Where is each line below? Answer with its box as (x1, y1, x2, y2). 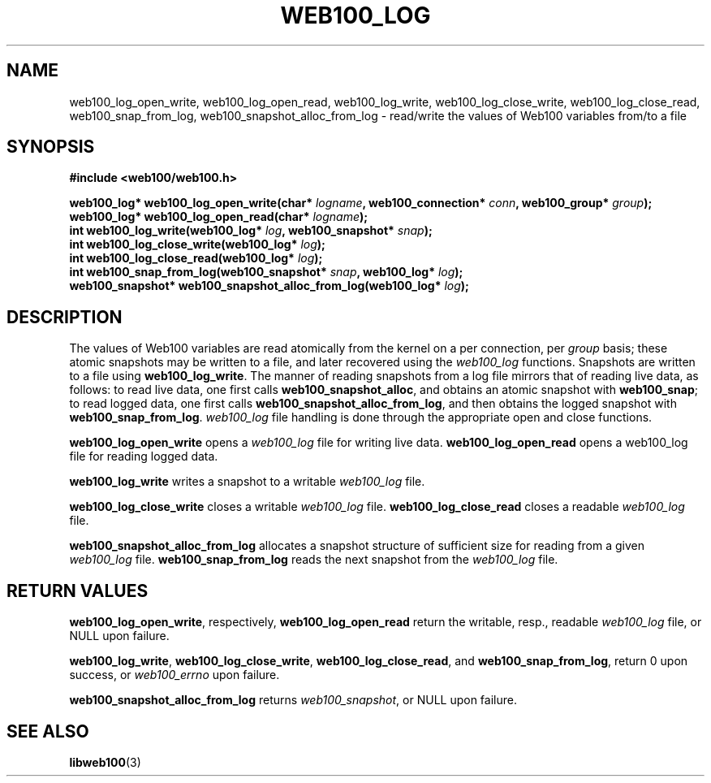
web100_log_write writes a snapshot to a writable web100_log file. (69, 474, 425, 489)
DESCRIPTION (6, 306, 123, 327)
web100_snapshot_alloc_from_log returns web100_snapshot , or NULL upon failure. (69, 693, 517, 707)
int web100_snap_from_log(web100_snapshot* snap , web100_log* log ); (69, 265, 463, 279)
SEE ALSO (6, 720, 89, 742)
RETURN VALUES (6, 580, 149, 601)
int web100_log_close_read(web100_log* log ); (69, 251, 323, 266)
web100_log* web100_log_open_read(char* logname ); (69, 210, 368, 224)
